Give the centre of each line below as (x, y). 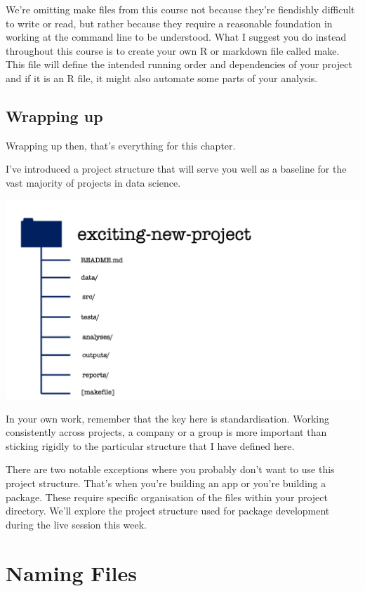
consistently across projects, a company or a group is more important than (166, 432)
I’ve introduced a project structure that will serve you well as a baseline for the (176, 169)
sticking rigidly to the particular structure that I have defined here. (150, 445)
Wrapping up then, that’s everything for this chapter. (121, 145)
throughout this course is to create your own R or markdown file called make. (173, 50)
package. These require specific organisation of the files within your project (167, 497)
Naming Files (71, 572)
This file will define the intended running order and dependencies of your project (179, 64)
